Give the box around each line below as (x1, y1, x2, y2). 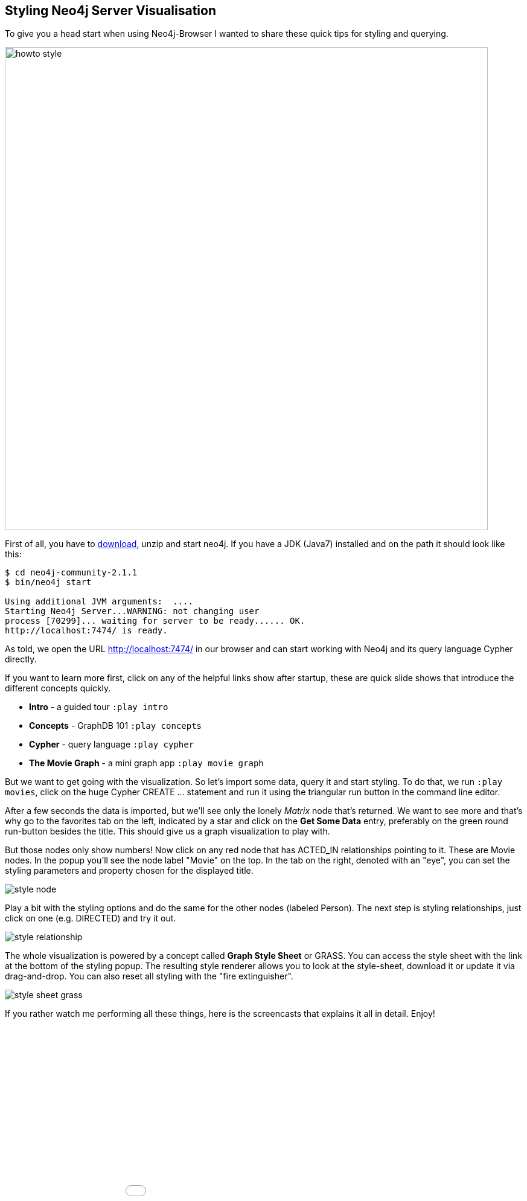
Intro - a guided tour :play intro (29, 702, 168, 713)
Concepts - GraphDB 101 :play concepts (29, 720, 202, 731)
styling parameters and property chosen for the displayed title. (5, 865, 254, 876)
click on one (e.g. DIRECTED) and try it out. (5, 913, 176, 924)
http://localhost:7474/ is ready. (5, 626, 168, 636)
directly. (5, 654, 37, 665)
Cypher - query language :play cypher (29, 739, 194, 750)
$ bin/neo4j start (5, 577, 92, 588)
